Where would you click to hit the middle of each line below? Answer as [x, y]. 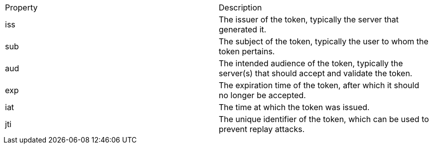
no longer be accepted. [262, 95]
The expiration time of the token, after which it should [319, 85]
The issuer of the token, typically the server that [309, 19]
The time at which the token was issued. [294, 107]
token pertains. [247, 51]
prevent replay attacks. [262, 129]
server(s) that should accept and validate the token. [316, 73]
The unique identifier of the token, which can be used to [324, 119]
